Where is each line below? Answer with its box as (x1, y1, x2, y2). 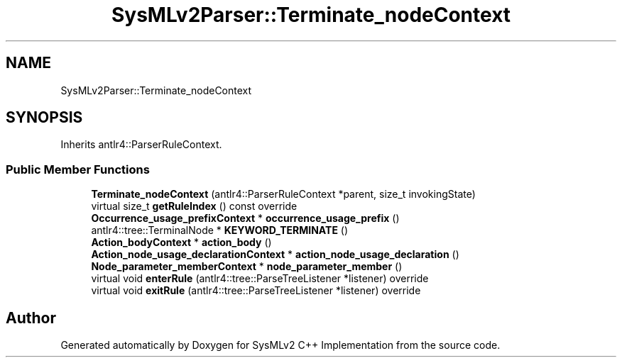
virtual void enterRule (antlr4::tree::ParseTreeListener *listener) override (91, 272, 429, 285)
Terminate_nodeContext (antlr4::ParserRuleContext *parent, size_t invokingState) (91, 188, 476, 201)
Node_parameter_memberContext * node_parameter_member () (91, 260, 403, 273)
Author (6, 308, 56, 327)
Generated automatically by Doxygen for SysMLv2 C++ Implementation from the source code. (60, 339, 501, 352)
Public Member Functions (6, 162, 150, 177)
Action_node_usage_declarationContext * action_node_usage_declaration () (91, 248, 459, 261)
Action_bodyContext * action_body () (91, 236, 272, 249)
